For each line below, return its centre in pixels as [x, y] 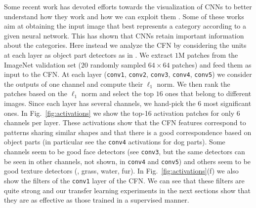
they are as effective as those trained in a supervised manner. [97, 200]
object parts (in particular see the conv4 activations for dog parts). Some [115, 142]
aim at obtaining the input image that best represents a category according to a [125, 26]
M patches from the [208, 54]
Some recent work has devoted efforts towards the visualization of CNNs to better [128, 6]
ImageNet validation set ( [43, 64]
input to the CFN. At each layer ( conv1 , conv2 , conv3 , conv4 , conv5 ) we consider [128, 74]
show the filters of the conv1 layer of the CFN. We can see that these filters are [124, 180]
